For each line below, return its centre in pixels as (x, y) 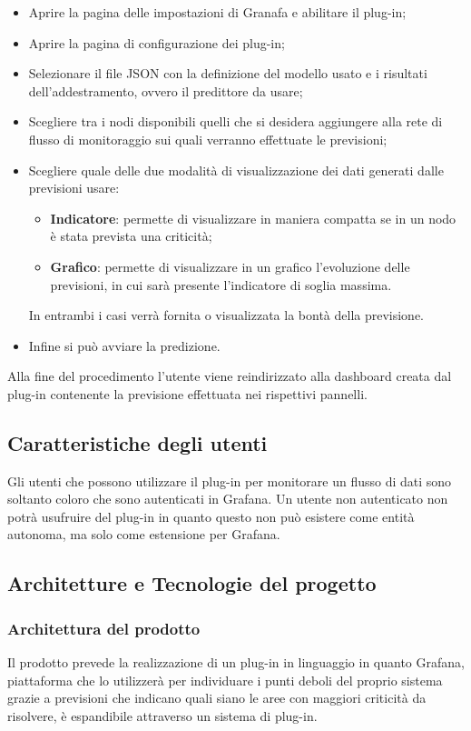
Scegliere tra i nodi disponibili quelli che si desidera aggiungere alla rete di (235, 121)
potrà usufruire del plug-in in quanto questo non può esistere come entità (211, 516)
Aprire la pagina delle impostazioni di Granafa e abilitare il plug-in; (217, 12)
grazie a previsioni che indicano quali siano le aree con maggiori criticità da (217, 698)
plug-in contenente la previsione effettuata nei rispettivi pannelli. (187, 393)
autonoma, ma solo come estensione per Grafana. (144, 534)
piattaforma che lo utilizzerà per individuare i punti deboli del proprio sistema (225, 680)
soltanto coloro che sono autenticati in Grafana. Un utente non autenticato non (228, 499)
